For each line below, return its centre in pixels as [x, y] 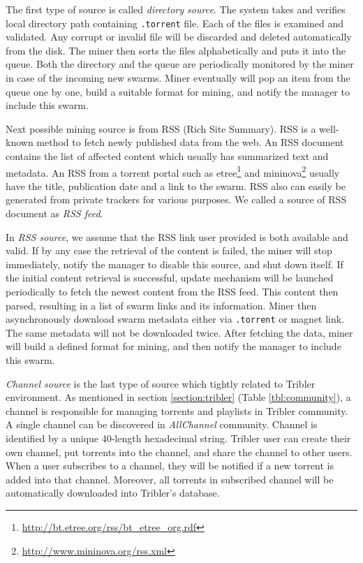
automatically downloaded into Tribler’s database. [113, 493]
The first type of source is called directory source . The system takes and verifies [176, 9]
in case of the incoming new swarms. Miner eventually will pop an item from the [178, 78]
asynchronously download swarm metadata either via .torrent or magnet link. [175, 319]
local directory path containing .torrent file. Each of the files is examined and [175, 23]
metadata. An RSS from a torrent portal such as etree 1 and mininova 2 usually [173, 171]
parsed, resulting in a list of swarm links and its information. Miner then [161, 305]
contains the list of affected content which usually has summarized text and [167, 156]
